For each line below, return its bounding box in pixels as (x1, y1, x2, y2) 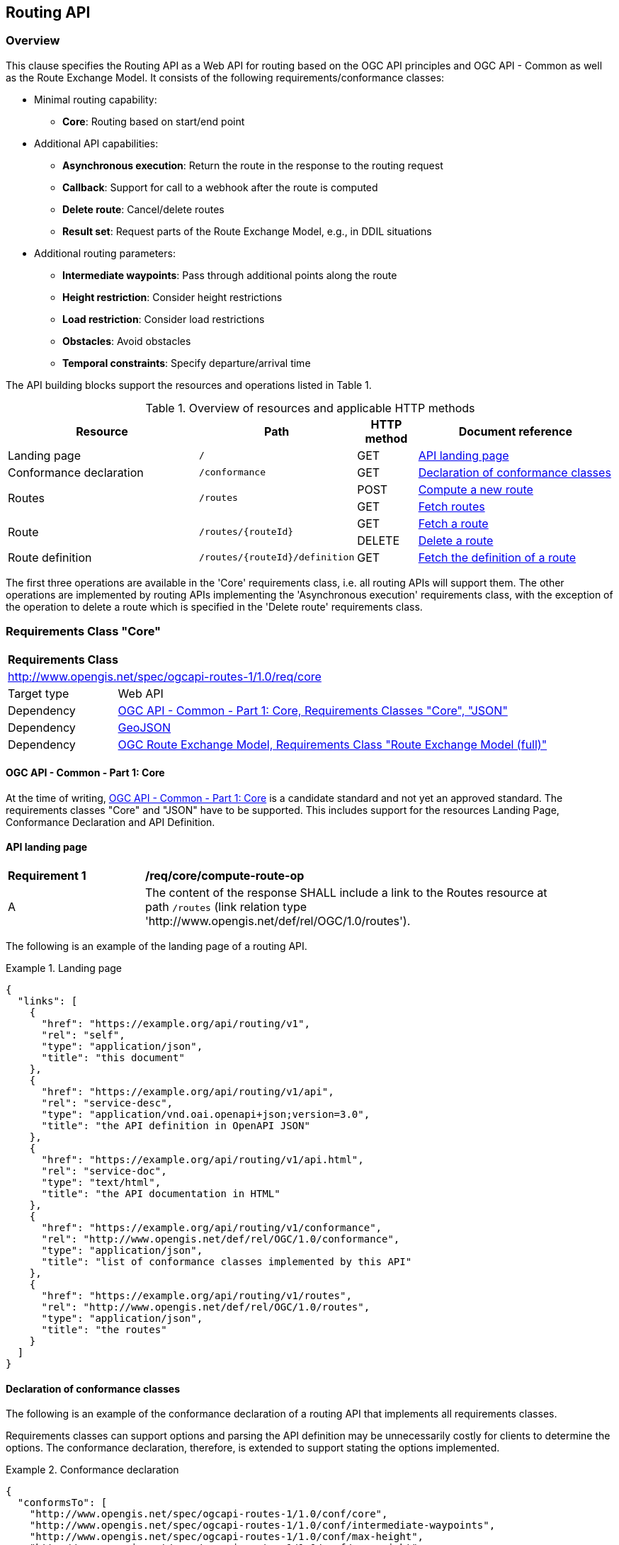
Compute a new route (418, 482, 533, 497)
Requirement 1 (8, 868, 86, 883)
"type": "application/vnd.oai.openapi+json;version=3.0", (41, 1108, 370, 1120)
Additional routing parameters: (34, 247, 176, 259)
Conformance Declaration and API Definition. (6, 815, 215, 828)
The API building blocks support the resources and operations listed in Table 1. (6, 378, 372, 391)
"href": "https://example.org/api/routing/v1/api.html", (41, 1153, 364, 1165)
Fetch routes (418, 499, 485, 514)
